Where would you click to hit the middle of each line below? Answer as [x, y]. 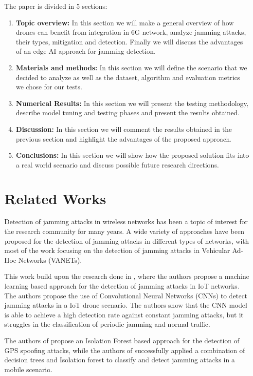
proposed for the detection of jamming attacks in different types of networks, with [127, 240]
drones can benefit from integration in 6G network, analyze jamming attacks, [131, 32]
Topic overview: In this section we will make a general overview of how [125, 22]
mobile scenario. [28, 369]
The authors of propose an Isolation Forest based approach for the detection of [122, 340]
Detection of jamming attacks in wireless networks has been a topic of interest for [126, 221]
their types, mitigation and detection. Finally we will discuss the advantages [129, 41]
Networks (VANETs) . [50, 260]
